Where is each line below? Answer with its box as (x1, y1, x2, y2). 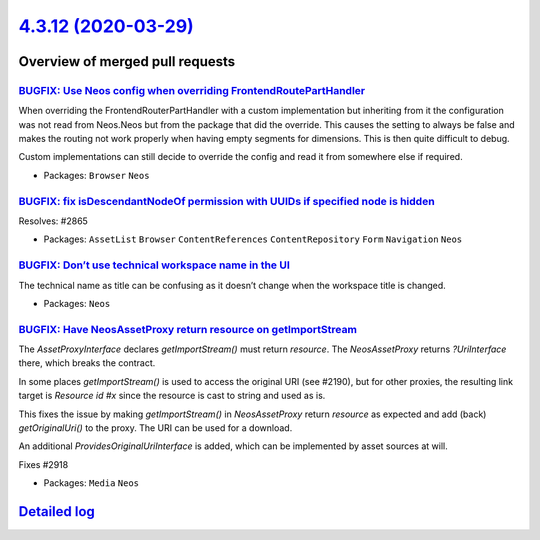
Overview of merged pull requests (18, 53, 236, 70)
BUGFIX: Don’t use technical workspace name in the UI (18, 258, 290, 272)
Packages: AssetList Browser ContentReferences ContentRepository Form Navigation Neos (43, 233, 463, 245)
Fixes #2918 (18, 458, 69, 470)
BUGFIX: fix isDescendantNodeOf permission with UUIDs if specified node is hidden (18, 194, 435, 208)
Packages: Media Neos (43, 477, 140, 489)
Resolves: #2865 (18, 215, 89, 227)
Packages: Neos (43, 297, 111, 309)
